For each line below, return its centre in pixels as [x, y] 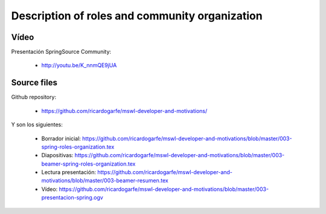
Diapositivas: [57, 155]
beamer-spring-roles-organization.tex [88, 164]
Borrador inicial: [61, 138]
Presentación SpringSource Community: [61, 52]
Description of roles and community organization [137, 16]
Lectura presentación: [69, 172]
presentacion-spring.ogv [72, 198]
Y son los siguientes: [37, 125]
